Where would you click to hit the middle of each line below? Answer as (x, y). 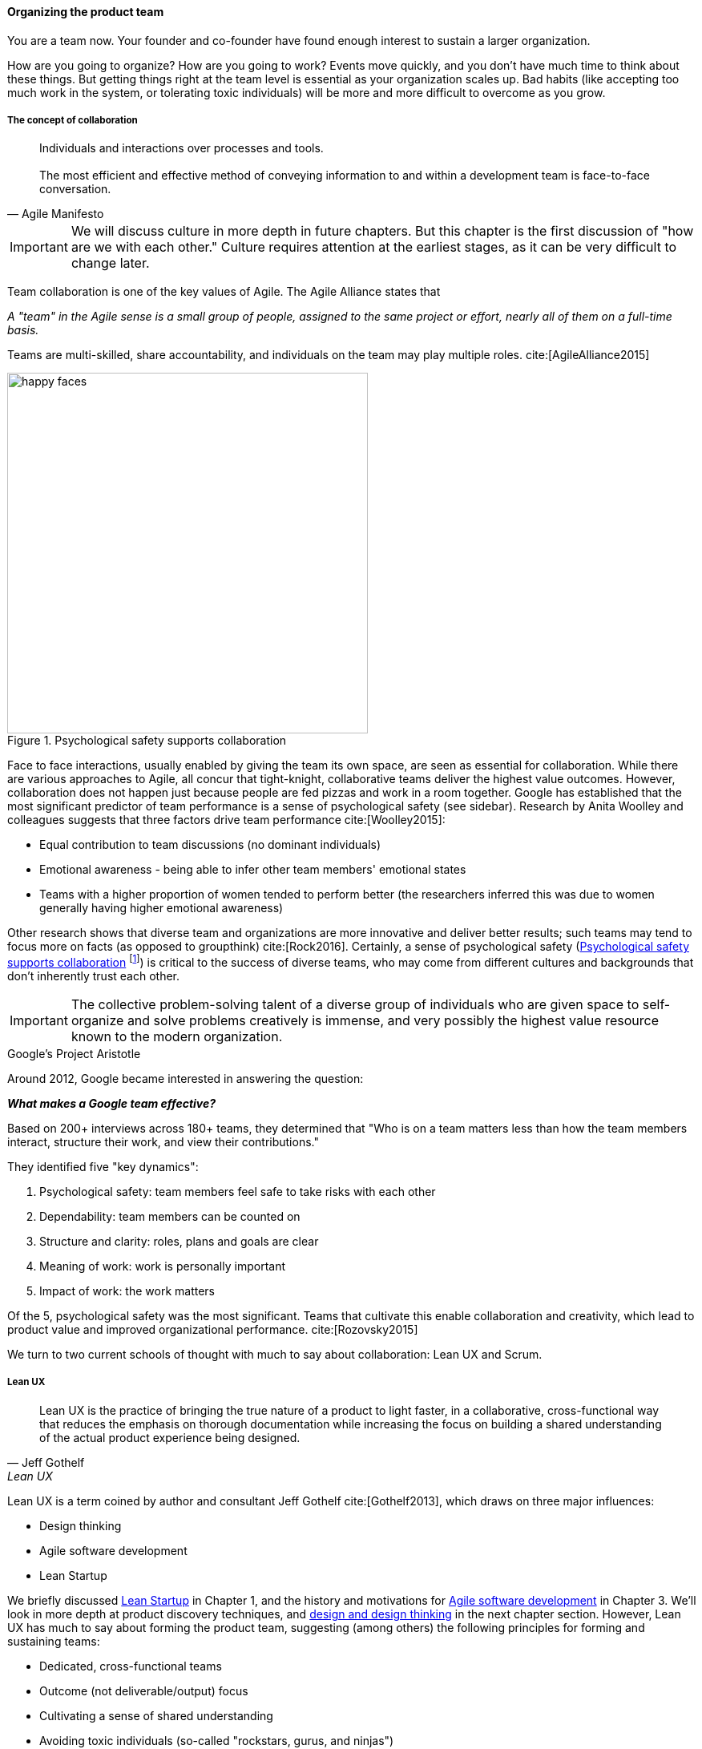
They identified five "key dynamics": (103, 1167)
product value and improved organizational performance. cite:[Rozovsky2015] (213, 1330)
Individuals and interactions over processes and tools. (182, 148)
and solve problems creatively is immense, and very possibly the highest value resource (393, 1021)
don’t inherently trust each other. (94, 976)
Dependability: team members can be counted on (170, 1217)
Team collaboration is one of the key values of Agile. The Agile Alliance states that (224, 292)
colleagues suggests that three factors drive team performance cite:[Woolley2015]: (226, 820)
